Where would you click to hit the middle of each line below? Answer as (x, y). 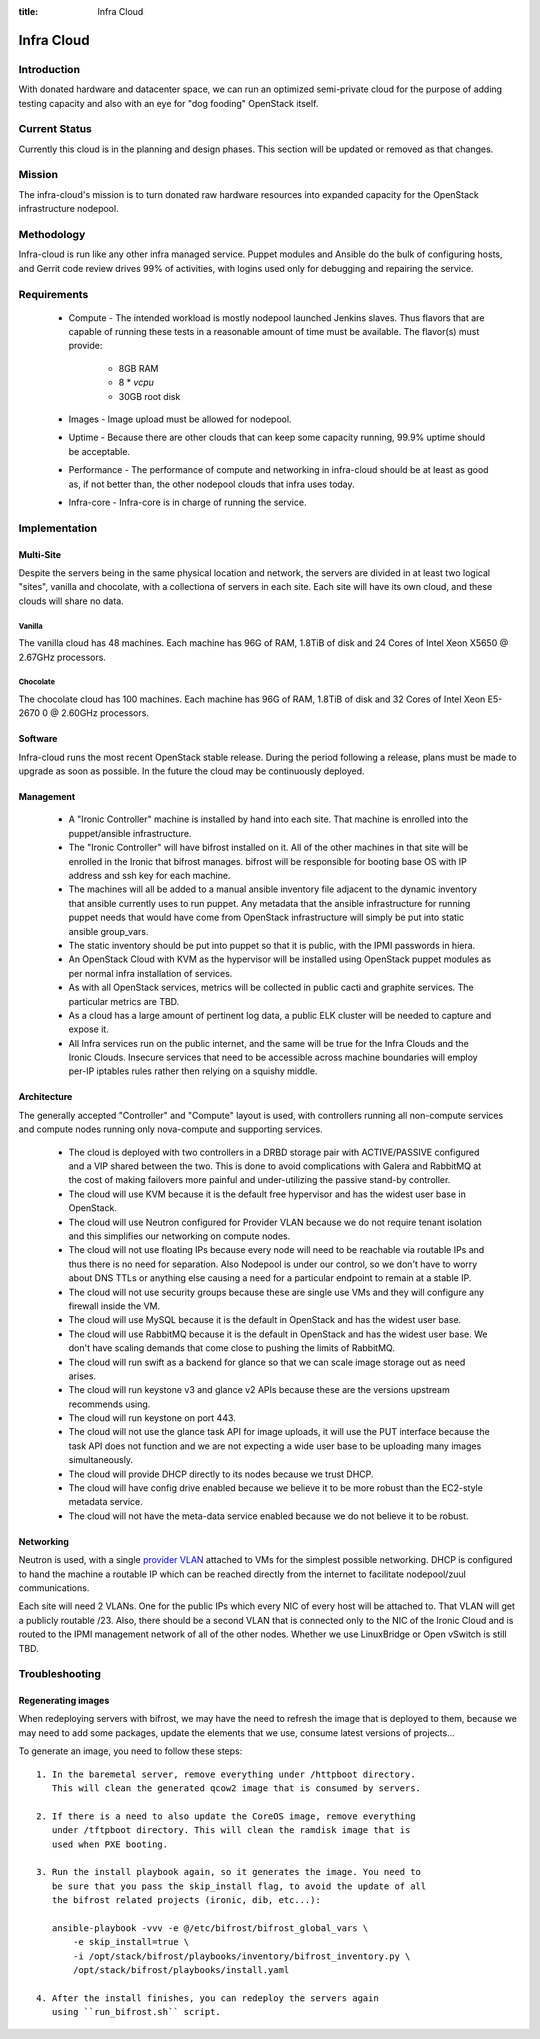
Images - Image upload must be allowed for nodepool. (180, 419)
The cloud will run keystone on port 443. (152, 1418)
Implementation (58, 528)
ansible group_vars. (108, 931)
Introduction (49, 69)
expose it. (88, 1029)
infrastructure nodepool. (68, 209)
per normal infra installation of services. (150, 973)
